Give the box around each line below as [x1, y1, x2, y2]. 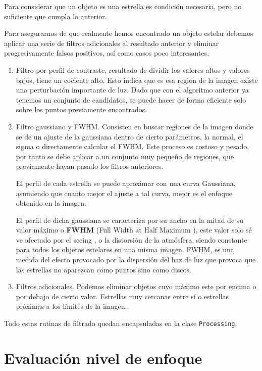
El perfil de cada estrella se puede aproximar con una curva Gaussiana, [16, 177, 236, 188]
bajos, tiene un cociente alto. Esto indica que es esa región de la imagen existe [16, 74, 258, 85]
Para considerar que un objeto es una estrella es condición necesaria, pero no [4, 1, 242, 11]
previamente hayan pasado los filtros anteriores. [16, 161, 164, 171]
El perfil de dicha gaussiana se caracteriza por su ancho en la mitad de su [16, 214, 244, 225]
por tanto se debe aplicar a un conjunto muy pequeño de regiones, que [16, 151, 234, 161]
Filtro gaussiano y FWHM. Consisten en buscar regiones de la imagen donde [16, 121, 253, 131]
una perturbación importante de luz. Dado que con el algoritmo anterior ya [16, 84, 249, 95]
